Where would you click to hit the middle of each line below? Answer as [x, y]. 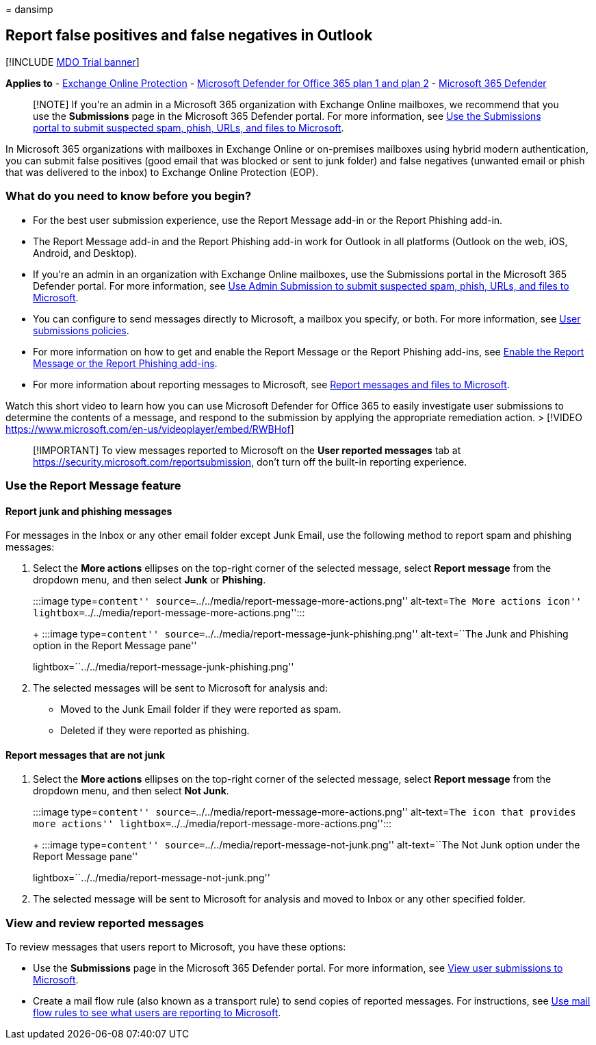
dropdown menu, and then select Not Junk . [131, 791]
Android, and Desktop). [85, 253]
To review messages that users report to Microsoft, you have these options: [176, 947]
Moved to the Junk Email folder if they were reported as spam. [201, 709]
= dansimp [29, 9]
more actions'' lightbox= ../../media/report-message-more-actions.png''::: [212, 824]
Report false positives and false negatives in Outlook [189, 36]
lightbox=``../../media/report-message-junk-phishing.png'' [164, 667]
